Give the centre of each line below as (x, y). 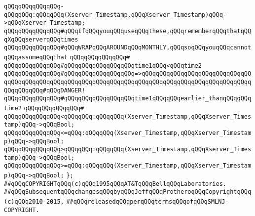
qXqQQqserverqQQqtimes (41, 39)
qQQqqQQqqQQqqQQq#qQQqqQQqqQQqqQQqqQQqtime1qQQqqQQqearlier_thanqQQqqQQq (128, 99)
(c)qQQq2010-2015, (34, 202)
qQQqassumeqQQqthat (36, 57)
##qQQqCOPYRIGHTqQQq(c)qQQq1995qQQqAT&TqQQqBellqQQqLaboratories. (115, 184)
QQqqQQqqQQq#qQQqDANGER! (45, 90)
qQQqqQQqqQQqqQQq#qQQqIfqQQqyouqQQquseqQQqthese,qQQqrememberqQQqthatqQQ (128, 31)
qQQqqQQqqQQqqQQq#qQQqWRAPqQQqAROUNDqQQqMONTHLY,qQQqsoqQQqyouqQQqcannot (128, 48)
